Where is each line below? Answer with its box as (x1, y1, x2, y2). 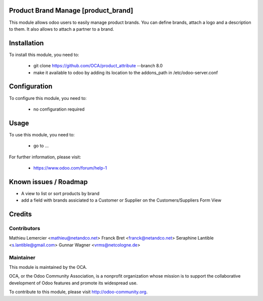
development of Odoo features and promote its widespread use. (9, 280, 138, 286)
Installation (9, 39, 44, 47)
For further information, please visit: (9, 154, 81, 160)
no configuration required (33, 106, 85, 112)
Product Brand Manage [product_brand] (9, 6, 133, 15)
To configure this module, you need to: (9, 95, 87, 101)
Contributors (9, 225, 40, 232)
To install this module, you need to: (9, 52, 79, 57)
